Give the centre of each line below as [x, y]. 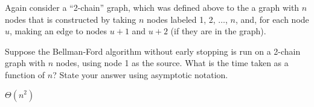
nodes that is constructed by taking [71, 19]
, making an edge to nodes [59, 31]
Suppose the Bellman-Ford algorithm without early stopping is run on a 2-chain [153, 51]
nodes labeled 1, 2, [181, 19]
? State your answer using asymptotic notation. [140, 74]
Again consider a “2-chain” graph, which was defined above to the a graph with [152, 7]
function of [25, 74]
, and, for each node [272, 19]
